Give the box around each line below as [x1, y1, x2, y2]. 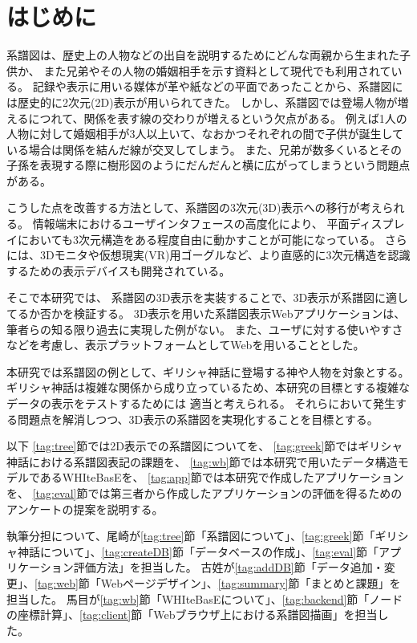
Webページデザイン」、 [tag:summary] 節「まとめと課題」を [100, 574, 401, 591]
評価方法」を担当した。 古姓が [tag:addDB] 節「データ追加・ [73, 559, 384, 576]
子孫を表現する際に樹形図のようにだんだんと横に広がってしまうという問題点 [6, 157, 411, 173]
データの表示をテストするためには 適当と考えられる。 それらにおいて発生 [6, 395, 395, 411]
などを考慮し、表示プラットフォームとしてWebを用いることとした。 [6, 336, 365, 353]
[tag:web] [34, 574, 79, 591]
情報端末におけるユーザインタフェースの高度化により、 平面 [32, 215, 350, 232]
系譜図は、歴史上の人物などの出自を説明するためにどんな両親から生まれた [6, 47, 399, 63]
